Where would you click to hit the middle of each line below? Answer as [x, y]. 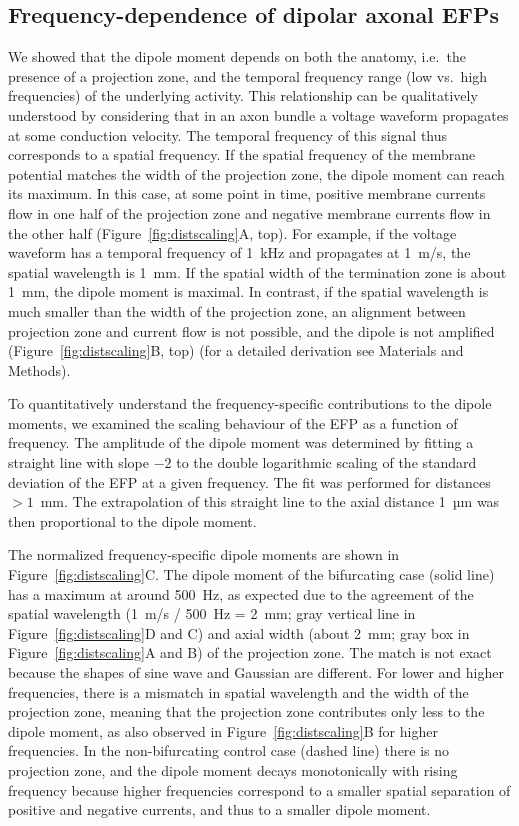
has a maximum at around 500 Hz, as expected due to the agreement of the [241, 593]
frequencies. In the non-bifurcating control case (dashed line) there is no [229, 750]
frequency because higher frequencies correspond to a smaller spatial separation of [259, 789]
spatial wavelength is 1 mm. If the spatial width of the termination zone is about [257, 271]
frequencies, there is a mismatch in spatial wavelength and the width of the [238, 691]
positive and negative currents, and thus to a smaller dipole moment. [219, 809]
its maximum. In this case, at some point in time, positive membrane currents [247, 193]
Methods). [39, 369]
